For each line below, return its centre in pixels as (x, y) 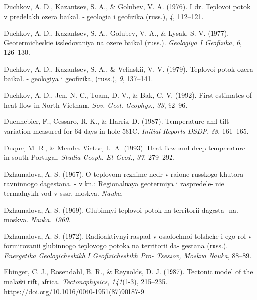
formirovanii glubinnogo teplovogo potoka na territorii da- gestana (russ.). (116, 245)
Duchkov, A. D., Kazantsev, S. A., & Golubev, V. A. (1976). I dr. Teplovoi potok (127, 6)
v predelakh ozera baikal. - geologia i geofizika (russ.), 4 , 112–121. (104, 16)
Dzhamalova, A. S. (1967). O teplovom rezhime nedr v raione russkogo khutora (124, 173)
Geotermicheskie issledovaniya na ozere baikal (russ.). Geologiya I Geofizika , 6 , (123, 42)
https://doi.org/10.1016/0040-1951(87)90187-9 (74, 291)
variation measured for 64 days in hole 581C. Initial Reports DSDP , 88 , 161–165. (126, 131)
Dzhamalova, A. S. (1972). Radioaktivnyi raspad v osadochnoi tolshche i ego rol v (128, 236)
